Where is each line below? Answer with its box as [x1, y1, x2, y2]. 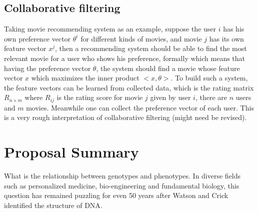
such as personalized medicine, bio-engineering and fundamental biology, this [4, 180, 239, 190]
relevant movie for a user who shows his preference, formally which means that [4, 52, 245, 63]
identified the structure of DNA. [4, 199, 102, 210]
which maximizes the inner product [31, 72, 139, 83]
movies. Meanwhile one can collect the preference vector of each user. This [26, 102, 254, 112]
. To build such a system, [170, 72, 248, 83]
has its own [209, 33, 244, 43]
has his [223, 23, 244, 34]
